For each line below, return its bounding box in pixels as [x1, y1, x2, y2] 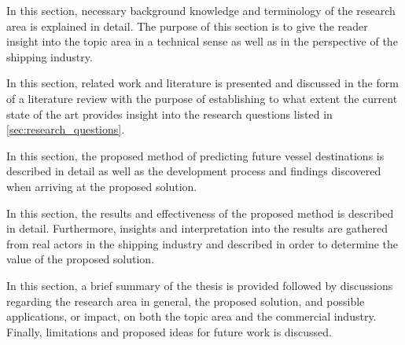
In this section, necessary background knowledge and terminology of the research [6, 2, 396, 18]
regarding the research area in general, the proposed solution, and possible [6, 292, 365, 309]
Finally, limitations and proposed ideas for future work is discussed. [6, 323, 332, 339]
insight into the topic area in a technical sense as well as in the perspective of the [6, 33, 398, 50]
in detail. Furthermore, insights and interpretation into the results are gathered [6, 220, 388, 237]
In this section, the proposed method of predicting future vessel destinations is [6, 147, 385, 163]
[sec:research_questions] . [6, 121, 125, 138]
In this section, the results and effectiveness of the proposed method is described [6, 204, 394, 221]
